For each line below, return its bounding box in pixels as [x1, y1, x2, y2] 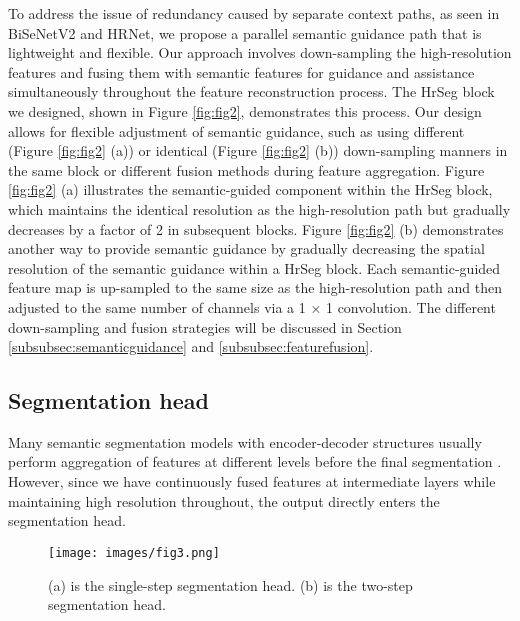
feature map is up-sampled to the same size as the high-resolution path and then [8, 277, 503, 298]
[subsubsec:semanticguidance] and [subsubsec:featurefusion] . [8, 336, 374, 357]
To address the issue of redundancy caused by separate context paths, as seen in [8, 3, 500, 23]
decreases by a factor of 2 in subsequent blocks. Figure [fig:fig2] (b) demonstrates [8, 218, 504, 239]
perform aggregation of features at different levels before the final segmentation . [8, 451, 502, 472]
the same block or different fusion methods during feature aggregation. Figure [8, 159, 485, 180]
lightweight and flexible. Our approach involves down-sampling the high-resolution [8, 42, 512, 63]
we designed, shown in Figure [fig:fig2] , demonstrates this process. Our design [8, 100, 482, 121]
